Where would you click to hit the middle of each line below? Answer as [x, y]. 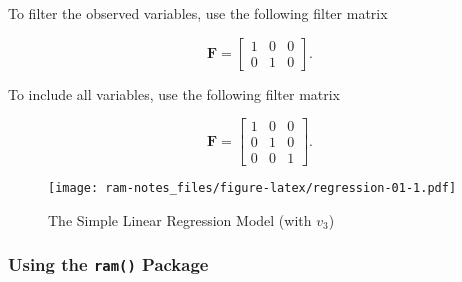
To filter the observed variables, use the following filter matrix [198, 13]
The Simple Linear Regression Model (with [180, 219]
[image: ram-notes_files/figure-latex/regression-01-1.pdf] [252, 188]
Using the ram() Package [108, 264]
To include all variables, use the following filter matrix [174, 93]
